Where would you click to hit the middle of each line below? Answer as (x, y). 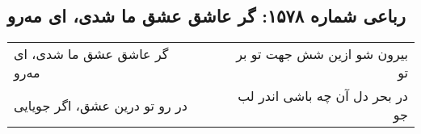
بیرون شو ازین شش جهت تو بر (322, 54)
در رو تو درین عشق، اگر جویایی (101, 105)
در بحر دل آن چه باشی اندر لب (323, 96)
